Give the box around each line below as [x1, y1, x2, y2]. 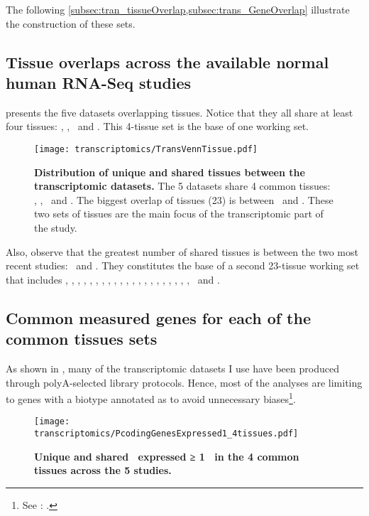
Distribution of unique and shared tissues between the [34, 164, 305, 179]
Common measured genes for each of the [6, 306, 311, 328]
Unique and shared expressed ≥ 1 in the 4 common [34, 448, 299, 463]
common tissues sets [6, 328, 158, 350]
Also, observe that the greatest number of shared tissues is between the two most [6, 244, 358, 259]
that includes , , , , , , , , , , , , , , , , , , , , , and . [6, 272, 220, 286]
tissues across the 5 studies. [34, 463, 172, 478]
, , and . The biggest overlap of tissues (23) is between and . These [34, 192, 334, 207]
